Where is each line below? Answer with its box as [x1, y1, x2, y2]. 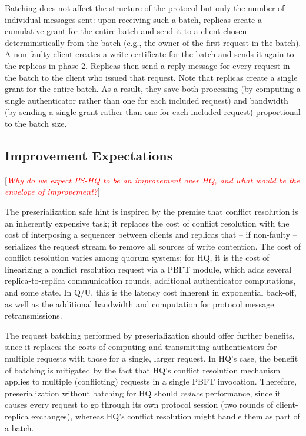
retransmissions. [5, 309, 62, 322]
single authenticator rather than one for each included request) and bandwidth [5, 94, 288, 106]
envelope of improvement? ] [5, 185, 100, 198]
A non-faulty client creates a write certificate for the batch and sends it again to [5, 48, 294, 60]
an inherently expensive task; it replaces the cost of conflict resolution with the [5, 217, 290, 229]
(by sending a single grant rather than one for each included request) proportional [5, 106, 301, 118]
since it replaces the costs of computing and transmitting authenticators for [5, 340, 277, 353]
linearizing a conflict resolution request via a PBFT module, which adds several [5, 263, 292, 275]
